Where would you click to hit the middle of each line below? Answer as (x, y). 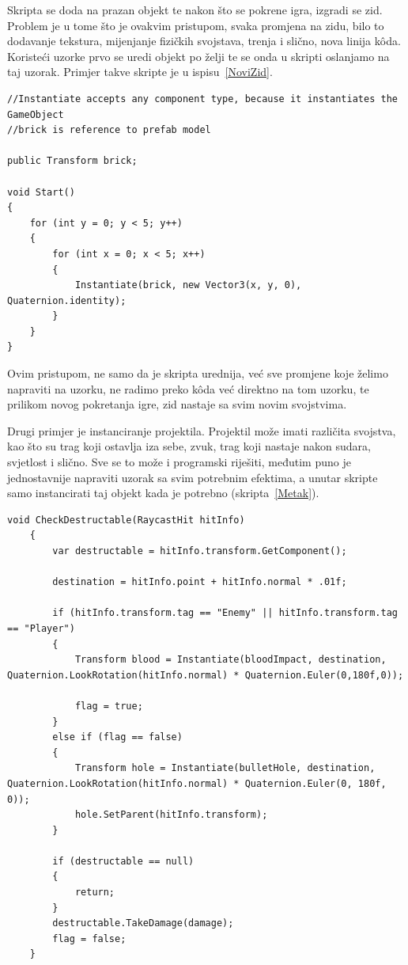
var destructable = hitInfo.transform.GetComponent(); (200, 551)
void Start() (41, 192)
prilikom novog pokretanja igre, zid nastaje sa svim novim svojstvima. (177, 404)
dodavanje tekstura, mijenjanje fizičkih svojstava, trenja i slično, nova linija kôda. (204, 41)
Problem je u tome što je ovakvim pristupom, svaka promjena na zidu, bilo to (196, 25)
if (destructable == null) (123, 861)
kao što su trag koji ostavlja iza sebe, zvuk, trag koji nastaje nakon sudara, (189, 446)
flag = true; (109, 706)
